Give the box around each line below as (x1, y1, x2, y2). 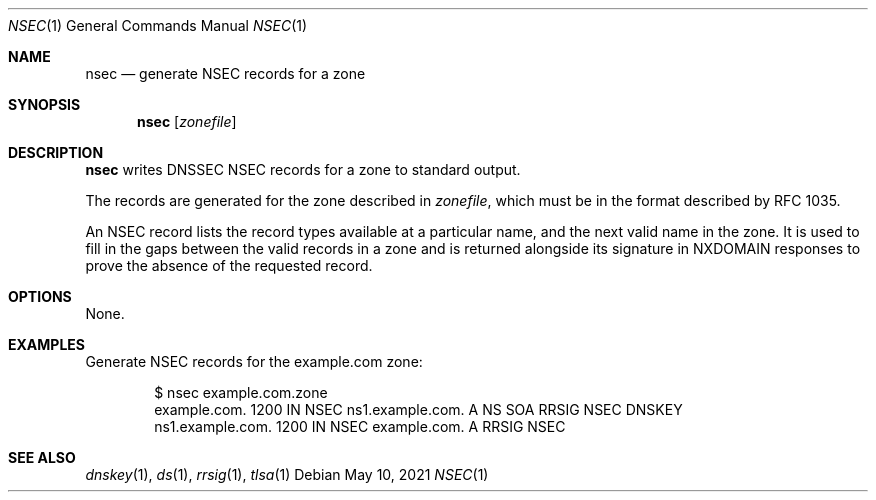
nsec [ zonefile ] (137, 113, 237, 130)
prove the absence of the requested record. (85, 257, 373, 274)
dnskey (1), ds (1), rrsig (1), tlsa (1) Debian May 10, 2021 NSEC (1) (85, 466, 489, 483)
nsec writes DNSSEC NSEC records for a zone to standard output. (85, 161, 521, 178)
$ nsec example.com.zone (154, 384, 328, 401)
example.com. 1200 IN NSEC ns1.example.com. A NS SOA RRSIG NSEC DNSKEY (154, 401, 683, 418)
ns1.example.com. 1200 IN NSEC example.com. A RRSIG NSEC (154, 418, 566, 435)
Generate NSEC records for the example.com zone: (85, 353, 423, 370)
